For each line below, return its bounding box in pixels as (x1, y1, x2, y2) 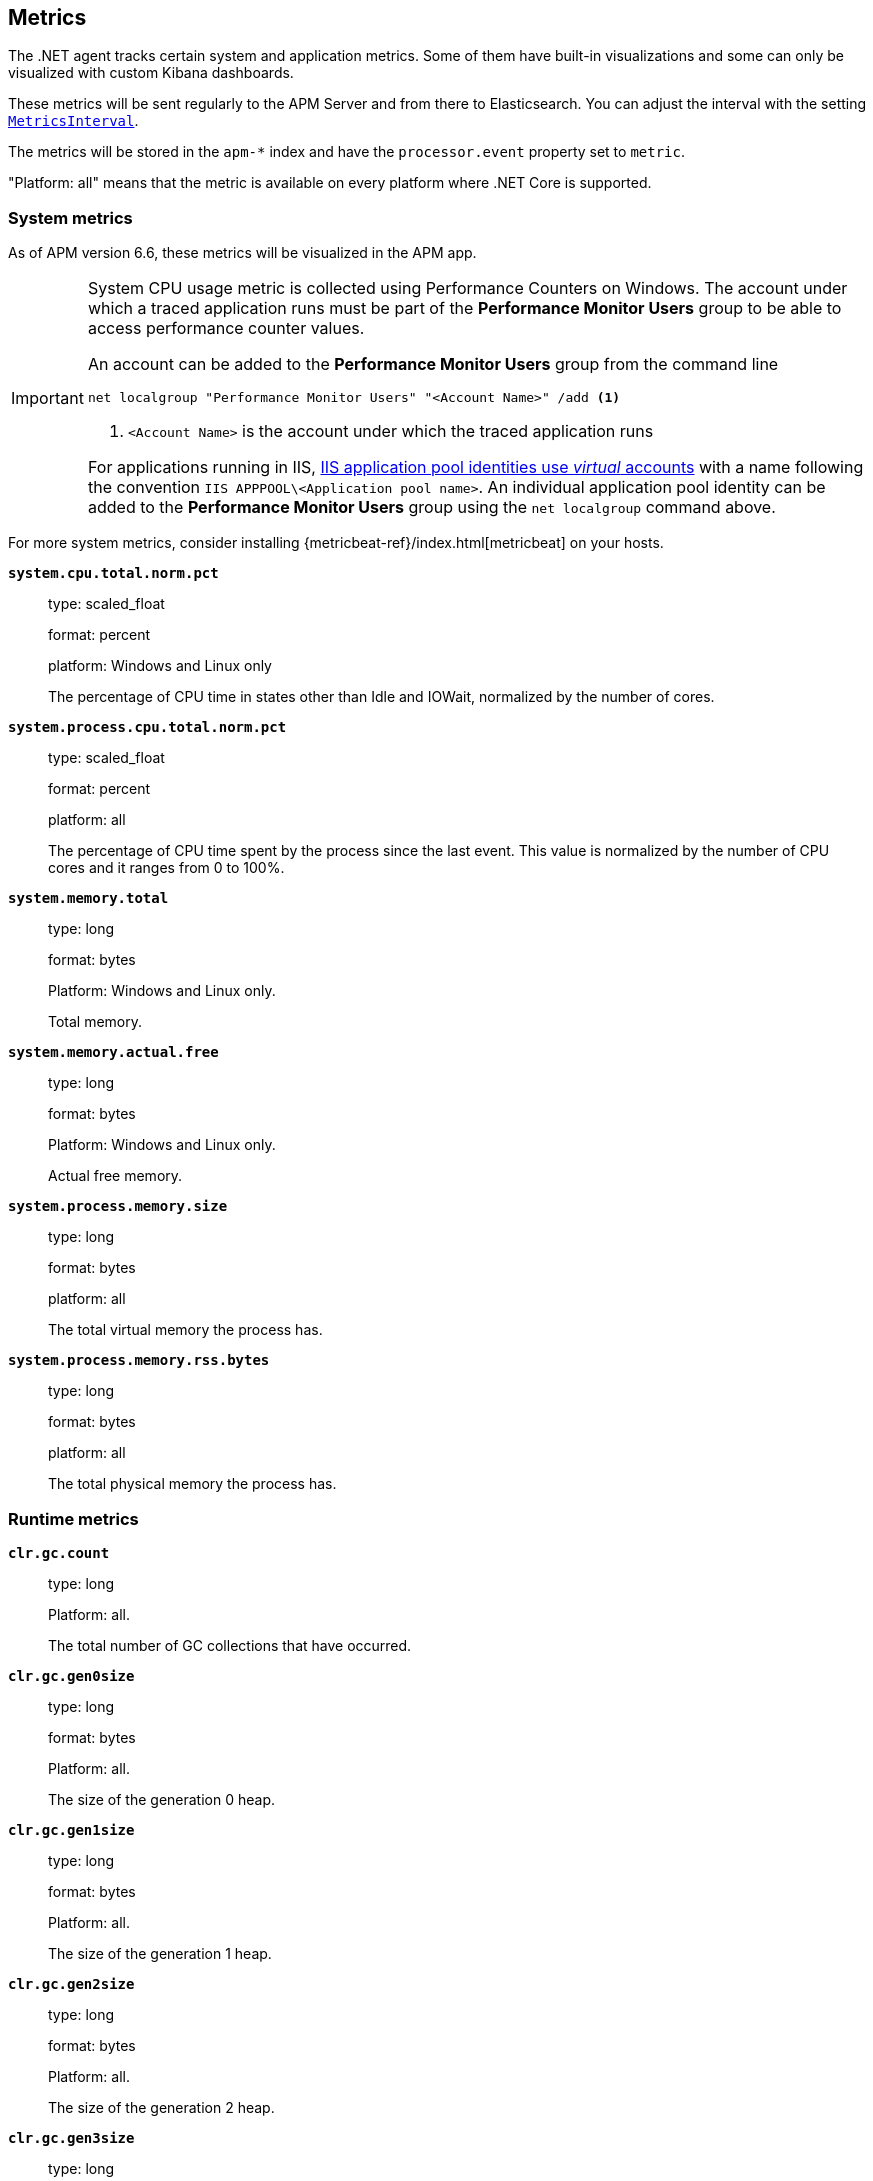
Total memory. (48, 1013, 143, 1031)
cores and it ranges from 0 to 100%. (48, 859, 285, 877)
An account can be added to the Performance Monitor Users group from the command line (87, 354, 779, 375)
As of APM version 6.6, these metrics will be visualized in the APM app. (8, 244, 477, 262)
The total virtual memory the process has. (48, 1321, 323, 1339)
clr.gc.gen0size (8, 1667, 135, 1684)
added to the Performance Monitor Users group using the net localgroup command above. (87, 497, 776, 518)
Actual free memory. (48, 1167, 183, 1185)
